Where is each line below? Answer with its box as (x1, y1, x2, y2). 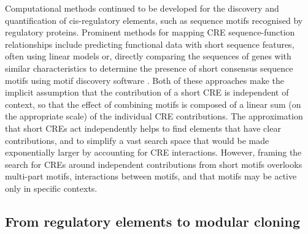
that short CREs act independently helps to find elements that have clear (5, 121, 281, 134)
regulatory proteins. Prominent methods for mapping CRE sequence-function (5, 26, 295, 39)
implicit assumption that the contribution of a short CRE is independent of (5, 86, 289, 99)
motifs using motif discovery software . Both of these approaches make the (5, 74, 284, 86)
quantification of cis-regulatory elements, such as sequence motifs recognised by (5, 13, 303, 26)
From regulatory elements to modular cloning (5, 211, 301, 230)
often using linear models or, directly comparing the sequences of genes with (5, 50, 291, 62)
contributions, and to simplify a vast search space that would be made (5, 134, 269, 146)
